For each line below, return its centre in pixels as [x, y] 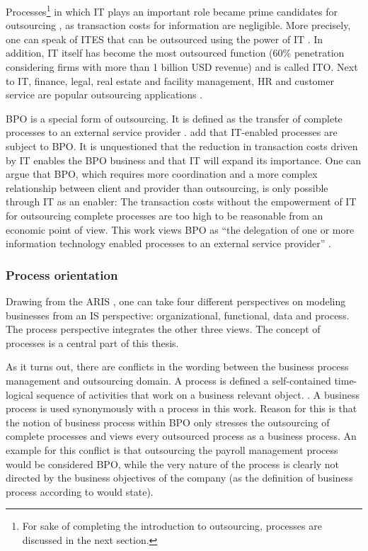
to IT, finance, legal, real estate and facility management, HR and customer [170, 80]
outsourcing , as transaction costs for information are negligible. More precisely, [178, 25]
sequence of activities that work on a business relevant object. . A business [198, 394]
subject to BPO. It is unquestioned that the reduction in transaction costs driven [182, 146]
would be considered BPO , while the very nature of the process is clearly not [173, 464]
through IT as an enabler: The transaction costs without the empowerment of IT [181, 201]
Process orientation [62, 274]
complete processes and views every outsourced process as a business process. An [181, 436]
